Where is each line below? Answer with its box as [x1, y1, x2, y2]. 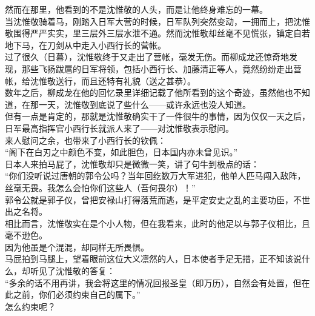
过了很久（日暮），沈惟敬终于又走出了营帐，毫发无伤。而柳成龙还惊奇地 [5, 50, 289, 63]
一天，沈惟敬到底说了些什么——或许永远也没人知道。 [38, 98, 251, 110]
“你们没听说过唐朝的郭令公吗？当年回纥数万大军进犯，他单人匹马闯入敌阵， [5, 169, 306, 182]
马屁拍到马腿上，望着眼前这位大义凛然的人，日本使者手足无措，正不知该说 [5, 252, 302, 265]
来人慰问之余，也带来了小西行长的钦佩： [5, 133, 166, 146]
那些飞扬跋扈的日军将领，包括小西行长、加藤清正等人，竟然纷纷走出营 [21, 62, 302, 75]
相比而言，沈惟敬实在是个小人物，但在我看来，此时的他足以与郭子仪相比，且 [5, 217, 310, 229]
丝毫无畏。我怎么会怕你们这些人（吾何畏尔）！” [5, 181, 196, 193]
